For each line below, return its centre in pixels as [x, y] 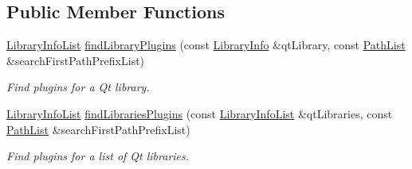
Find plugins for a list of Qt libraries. [98, 156]
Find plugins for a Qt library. [78, 87]
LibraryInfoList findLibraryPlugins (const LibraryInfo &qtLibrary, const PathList [206, 45]
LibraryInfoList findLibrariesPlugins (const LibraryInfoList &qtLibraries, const [200, 113]
